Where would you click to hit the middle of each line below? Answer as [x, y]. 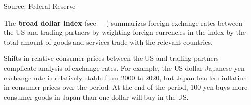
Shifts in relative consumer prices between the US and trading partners [111, 58]
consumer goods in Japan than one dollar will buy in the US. [96, 96]
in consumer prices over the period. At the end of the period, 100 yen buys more [126, 87]
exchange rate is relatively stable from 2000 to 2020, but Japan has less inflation [125, 77]
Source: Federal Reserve [40, 6]
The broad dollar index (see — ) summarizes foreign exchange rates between [123, 22]
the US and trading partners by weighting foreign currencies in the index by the [125, 32]
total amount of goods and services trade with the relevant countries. [108, 41]
